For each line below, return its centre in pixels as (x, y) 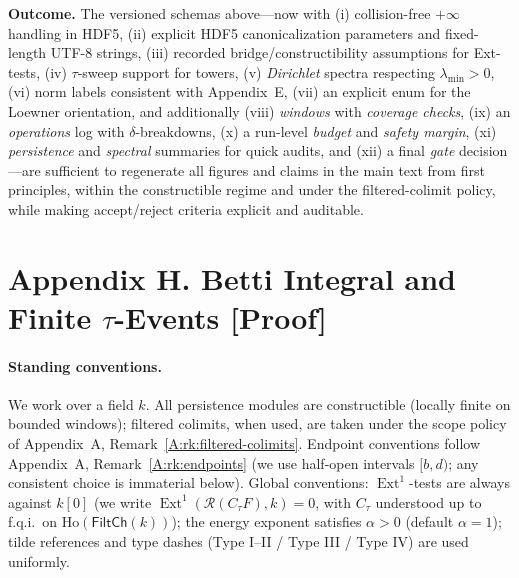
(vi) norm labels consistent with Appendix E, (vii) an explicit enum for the (239, 91)
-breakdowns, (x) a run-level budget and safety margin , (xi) (316, 130)
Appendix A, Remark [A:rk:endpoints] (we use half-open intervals (211, 462)
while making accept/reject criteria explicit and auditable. (186, 208)
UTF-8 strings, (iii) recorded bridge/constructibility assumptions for (259, 52)
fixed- (461, 32)
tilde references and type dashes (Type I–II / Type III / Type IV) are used (238, 541)
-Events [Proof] (220, 316)
